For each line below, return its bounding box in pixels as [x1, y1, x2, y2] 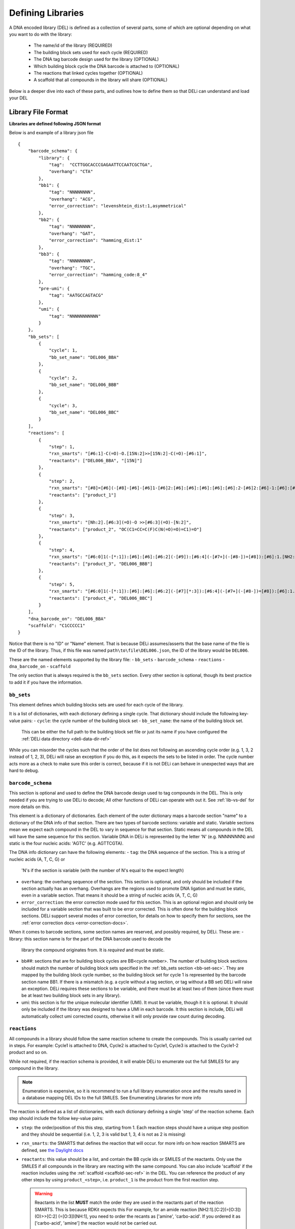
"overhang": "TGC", [49, 265, 96, 270]
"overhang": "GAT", [49, 231, 96, 236]
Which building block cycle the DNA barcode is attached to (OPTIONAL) [33, 63, 179, 69]
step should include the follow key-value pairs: [9, 1115, 104, 1121]
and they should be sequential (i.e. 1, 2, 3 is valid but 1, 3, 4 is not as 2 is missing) [21, 1131, 186, 1137]
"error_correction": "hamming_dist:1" [49, 237, 143, 243]
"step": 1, [49, 444, 75, 449]
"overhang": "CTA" [49, 169, 93, 175]
